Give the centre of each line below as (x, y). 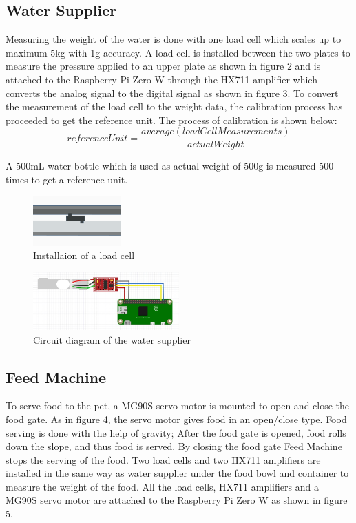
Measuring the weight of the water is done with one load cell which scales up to (174, 39)
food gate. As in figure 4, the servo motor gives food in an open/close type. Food (176, 419)
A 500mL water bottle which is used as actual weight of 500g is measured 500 (170, 166)
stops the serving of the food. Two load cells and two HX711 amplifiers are (163, 459)
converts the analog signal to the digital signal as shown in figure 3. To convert (172, 93)
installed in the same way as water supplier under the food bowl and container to (177, 473)
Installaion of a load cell (84, 255)
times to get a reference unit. (67, 180)
